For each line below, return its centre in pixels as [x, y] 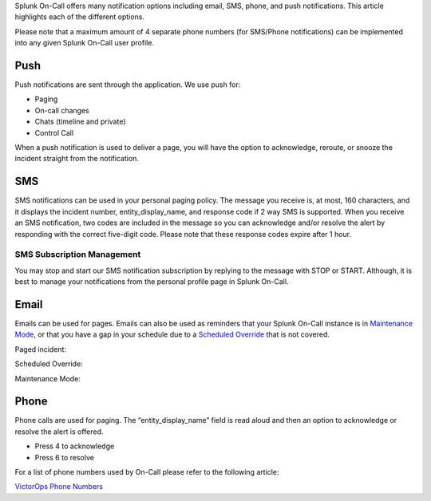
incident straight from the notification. [77, 159]
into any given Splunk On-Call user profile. [85, 43]
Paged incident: [41, 349]
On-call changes [62, 110]
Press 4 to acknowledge [75, 446]
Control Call [54, 132]
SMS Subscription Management [78, 254]
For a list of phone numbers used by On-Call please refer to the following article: [147, 471]
